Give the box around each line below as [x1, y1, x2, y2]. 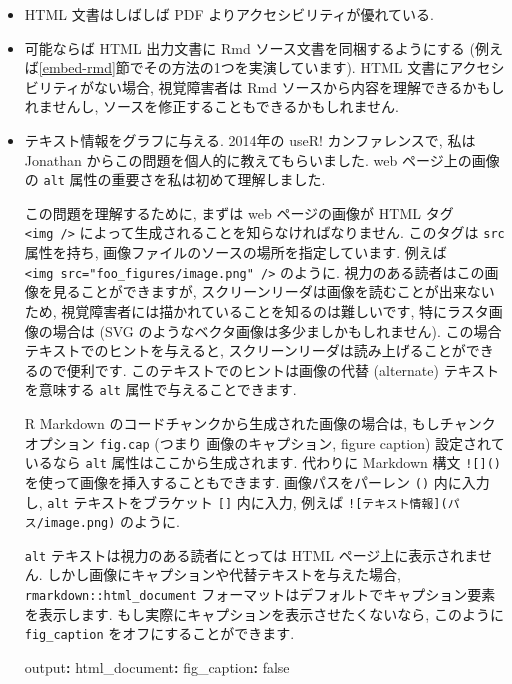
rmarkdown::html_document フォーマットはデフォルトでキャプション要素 [24, 584, 496, 605]
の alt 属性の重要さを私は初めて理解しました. [24, 169, 326, 190]
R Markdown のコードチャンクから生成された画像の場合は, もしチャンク [24, 412, 496, 433]
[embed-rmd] [38, 57, 116, 78]
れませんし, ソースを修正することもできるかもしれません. [24, 96, 399, 117]
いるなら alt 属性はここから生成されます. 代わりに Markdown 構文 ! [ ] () [24, 452, 501, 473]
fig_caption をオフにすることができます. [24, 623, 295, 644]
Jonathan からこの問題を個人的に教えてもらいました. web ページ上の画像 [24, 149, 500, 170]
